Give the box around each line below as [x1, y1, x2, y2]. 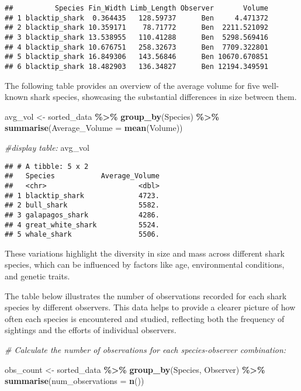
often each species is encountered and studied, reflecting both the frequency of [5, 312, 285, 324]
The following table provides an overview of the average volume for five [5, 79, 260, 91]
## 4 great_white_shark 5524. [5, 220, 160, 229]
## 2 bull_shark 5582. [5, 201, 160, 210]
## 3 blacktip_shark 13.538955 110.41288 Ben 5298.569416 [5, 33, 269, 41]
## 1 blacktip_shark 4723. [5, 191, 160, 200]
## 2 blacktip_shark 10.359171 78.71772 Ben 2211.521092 [5, 23, 269, 32]
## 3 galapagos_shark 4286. [5, 210, 160, 219]
